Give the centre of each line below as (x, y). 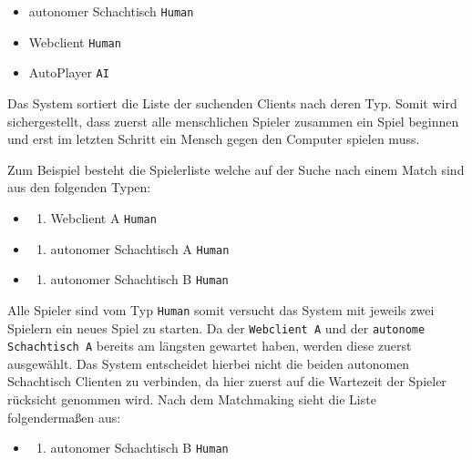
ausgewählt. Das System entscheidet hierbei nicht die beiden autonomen (209, 363)
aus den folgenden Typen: (79, 187)
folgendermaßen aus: (64, 417)
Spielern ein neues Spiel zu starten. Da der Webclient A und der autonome (216, 327)
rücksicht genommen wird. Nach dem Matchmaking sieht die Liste (192, 399)
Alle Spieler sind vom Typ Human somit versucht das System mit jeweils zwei (221, 309)
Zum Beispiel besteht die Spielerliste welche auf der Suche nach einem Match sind (236, 169)
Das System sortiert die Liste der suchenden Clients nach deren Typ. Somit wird (232, 102)
